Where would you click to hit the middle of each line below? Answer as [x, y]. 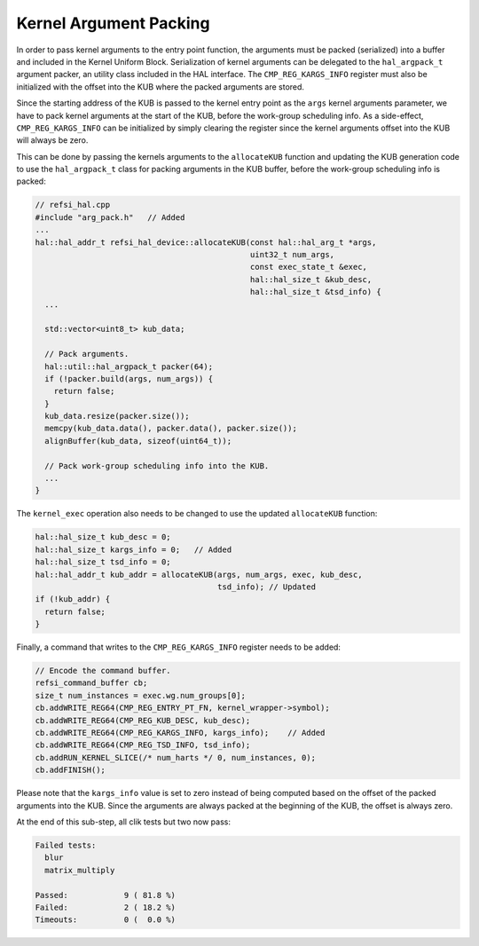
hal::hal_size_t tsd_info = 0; [103, 562]
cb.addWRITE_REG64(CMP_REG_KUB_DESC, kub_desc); [143, 720]
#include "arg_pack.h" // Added [110, 217]
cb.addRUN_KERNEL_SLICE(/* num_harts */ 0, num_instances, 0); [176, 757]
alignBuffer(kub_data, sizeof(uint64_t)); [138, 441]
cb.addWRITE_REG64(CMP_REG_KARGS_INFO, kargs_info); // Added [180, 733]
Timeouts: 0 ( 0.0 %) [106, 920]
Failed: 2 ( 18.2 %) [106, 907]
